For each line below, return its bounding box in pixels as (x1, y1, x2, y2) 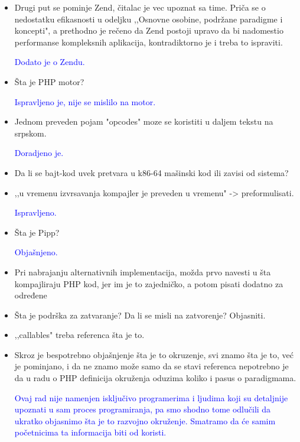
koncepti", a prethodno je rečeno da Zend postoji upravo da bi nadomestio (14, 24, 283, 37)
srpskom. (14, 126, 47, 139)
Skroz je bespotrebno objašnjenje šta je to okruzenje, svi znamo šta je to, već (14, 348, 294, 360)
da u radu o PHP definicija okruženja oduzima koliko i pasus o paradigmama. (14, 372, 296, 384)
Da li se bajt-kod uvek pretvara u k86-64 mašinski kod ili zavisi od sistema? (14, 166, 289, 178)
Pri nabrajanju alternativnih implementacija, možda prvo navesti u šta (14, 265, 271, 278)
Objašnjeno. (14, 246, 58, 258)
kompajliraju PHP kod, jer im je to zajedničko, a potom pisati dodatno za (14, 277, 283, 290)
